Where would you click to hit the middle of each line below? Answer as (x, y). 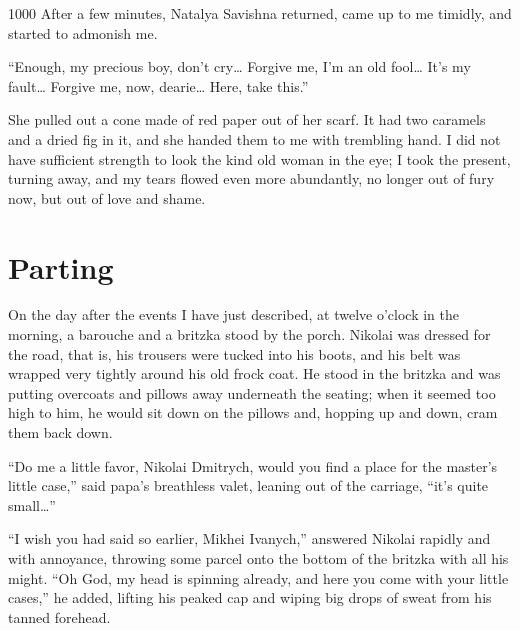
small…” (32, 504)
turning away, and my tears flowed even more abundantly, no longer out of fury (251, 178)
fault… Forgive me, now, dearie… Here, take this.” (158, 85)
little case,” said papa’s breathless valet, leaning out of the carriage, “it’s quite (248, 485)
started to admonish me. (83, 32)
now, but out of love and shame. (107, 197)
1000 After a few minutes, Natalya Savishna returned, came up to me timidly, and (260, 13)
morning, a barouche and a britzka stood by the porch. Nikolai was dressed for (249, 334)
